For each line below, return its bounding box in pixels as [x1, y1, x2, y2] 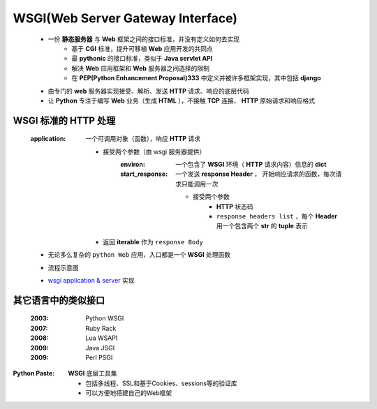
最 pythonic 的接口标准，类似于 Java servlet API [71, 54, 213, 63]
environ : [120, 161, 146, 169]
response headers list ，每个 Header [216, 212, 338, 221]
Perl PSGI [85, 353, 113, 362]
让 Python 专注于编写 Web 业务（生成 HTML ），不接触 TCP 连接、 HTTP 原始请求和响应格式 [47, 96, 316, 105]
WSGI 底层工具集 [68, 369, 117, 378]
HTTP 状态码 [216, 202, 254, 211]
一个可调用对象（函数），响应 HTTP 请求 [85, 135, 201, 143]
